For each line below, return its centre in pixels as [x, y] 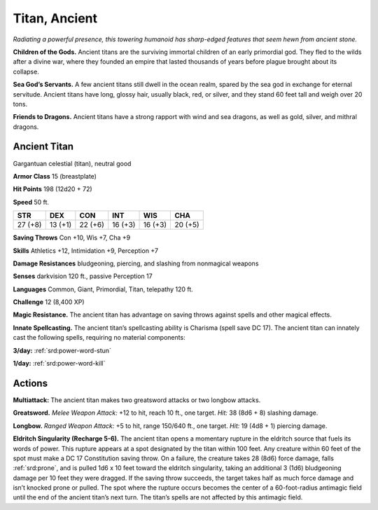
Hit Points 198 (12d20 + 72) [52, 189]
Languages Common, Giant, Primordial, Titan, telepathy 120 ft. [103, 289]
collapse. [26, 71]
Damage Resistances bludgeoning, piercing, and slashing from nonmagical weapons [136, 263]
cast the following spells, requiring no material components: [99, 338]
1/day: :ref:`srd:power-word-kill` [59, 364]
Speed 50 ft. [31, 202]
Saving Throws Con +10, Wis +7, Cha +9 [72, 237]
